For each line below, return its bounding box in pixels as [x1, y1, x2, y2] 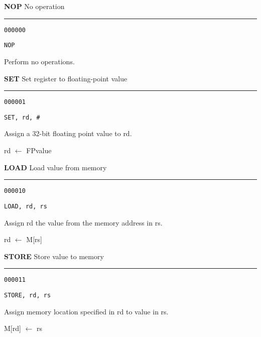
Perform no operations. [4, 56, 75, 66]
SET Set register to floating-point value [4, 73, 127, 83]
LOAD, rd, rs [4, 202, 47, 210]
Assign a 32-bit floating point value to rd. [4, 128, 132, 139]
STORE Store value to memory [4, 251, 104, 261]
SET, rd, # [4, 114, 40, 121]
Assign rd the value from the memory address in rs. [4, 217, 163, 228]
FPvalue [26, 145, 52, 155]
